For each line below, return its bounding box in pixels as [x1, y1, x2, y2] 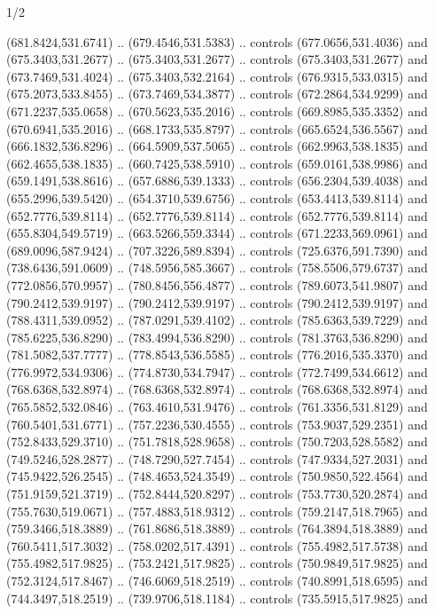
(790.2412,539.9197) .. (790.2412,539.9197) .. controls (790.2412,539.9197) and [6, 293, 428, 311]
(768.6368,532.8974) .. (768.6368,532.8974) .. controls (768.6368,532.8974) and [6, 380, 428, 398]
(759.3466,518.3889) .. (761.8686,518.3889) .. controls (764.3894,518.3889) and [6, 519, 428, 538]
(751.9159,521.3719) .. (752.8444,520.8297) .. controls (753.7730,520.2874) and [6, 484, 428, 503]
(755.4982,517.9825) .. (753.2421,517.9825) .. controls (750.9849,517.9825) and [6, 554, 428, 572]
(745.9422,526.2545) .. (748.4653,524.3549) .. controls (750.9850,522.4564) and [6, 467, 428, 485]
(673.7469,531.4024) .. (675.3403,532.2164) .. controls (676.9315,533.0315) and [6, 67, 428, 85]
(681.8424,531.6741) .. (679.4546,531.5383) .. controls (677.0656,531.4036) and [6, 32, 428, 51]
